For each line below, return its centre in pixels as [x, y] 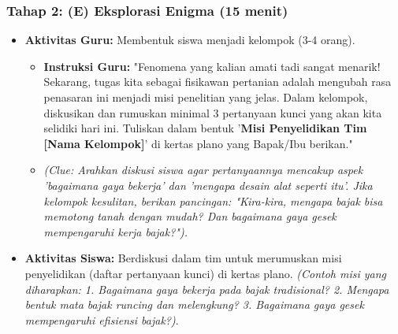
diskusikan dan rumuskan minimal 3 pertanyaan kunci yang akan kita [213, 112]
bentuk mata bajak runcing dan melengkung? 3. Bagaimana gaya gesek [194, 304]
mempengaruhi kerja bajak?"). [115, 231]
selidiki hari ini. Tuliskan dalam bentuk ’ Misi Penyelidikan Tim [205, 128]
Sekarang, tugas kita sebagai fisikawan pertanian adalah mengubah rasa [218, 82]
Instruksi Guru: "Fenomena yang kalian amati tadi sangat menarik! [212, 66]
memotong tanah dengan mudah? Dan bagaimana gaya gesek [190, 216]
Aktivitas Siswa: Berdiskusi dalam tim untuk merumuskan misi [183, 258]
